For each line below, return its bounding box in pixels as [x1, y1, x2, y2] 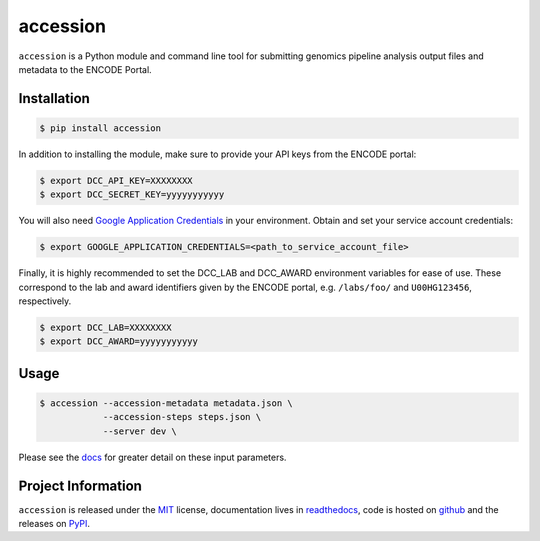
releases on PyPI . [18, 518, 90, 530]
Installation [18, 90, 90, 107]
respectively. [18, 295, 72, 307]
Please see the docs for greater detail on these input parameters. [18, 451, 287, 463]
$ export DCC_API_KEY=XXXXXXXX [39, 175, 194, 186]
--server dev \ [102, 425, 177, 437]
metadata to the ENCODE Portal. [18, 63, 152, 75]
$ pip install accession [39, 122, 162, 134]
